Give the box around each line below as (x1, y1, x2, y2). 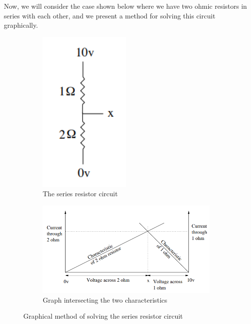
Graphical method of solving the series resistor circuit (23, 311, 183, 321)
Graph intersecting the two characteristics (43, 294, 167, 305)
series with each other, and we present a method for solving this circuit (4, 10, 216, 20)
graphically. (4, 20, 38, 30)
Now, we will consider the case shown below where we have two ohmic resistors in (4, 1, 247, 11)
